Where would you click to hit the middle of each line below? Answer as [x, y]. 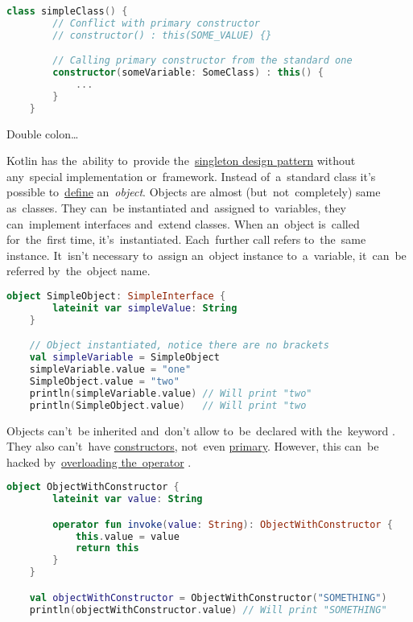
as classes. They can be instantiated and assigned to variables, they [176, 208]
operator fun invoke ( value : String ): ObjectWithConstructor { [223, 524]
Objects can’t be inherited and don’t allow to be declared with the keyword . [201, 430]
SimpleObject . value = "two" [104, 381]
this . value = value [127, 536]
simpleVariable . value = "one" [110, 370]
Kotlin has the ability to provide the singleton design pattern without [181, 161]
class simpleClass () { [67, 11]
